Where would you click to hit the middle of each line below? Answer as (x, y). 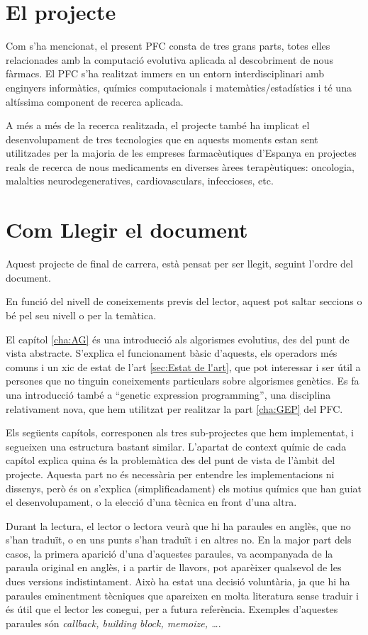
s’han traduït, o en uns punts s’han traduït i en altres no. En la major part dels (179, 540)
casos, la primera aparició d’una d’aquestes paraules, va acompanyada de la (169, 553)
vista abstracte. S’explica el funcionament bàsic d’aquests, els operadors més (172, 353)
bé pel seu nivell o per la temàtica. (81, 315)
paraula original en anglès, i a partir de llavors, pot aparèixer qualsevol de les (174, 567)
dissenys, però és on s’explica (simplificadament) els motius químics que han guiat (184, 488)
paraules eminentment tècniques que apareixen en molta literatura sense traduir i (182, 595)
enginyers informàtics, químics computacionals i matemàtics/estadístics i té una (179, 87)
